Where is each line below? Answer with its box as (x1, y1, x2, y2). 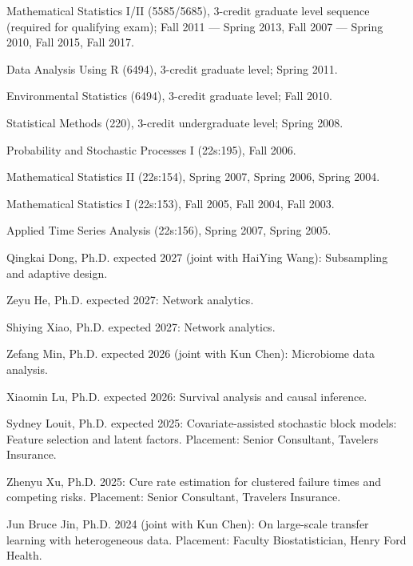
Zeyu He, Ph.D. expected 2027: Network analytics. (6, 291, 254, 308)
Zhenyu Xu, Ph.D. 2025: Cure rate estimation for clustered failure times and (6, 472, 382, 489)
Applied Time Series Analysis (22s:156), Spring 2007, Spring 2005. (6, 222, 332, 239)
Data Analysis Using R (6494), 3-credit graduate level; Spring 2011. (6, 60, 338, 77)
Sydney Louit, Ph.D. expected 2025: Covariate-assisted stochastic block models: (6, 415, 397, 432)
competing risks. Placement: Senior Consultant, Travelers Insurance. (6, 488, 341, 505)
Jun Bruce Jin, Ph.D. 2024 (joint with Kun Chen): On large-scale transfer (6, 516, 369, 532)
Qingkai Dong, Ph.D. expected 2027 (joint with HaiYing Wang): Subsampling (6, 248, 388, 265)
